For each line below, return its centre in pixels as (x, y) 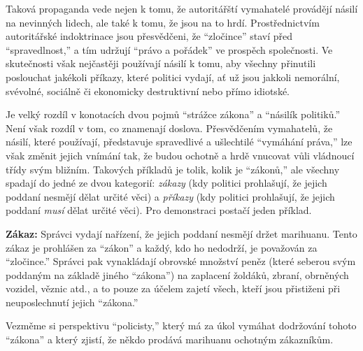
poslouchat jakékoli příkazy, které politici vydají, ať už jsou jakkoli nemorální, (173, 77)
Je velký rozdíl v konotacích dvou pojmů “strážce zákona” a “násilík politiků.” (173, 114)
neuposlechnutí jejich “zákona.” (72, 302)
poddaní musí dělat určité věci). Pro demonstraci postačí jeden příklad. (159, 210)
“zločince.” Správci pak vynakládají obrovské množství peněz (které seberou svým (181, 261)
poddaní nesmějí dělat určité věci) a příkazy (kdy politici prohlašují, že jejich (170, 196)
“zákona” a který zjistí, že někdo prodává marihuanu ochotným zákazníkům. (170, 339)
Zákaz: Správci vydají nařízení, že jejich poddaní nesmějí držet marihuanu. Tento (181, 233)
